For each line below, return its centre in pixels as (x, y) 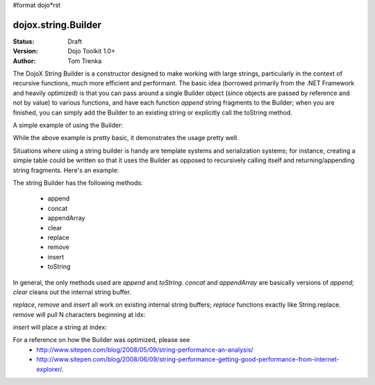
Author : (24, 61)
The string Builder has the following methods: (78, 182)
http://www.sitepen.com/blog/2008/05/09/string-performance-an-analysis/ (145, 350)
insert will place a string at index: (60, 327)
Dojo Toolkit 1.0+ (92, 51)
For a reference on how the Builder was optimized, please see (101, 340)
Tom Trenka (85, 61)
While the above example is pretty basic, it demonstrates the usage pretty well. (126, 138)
